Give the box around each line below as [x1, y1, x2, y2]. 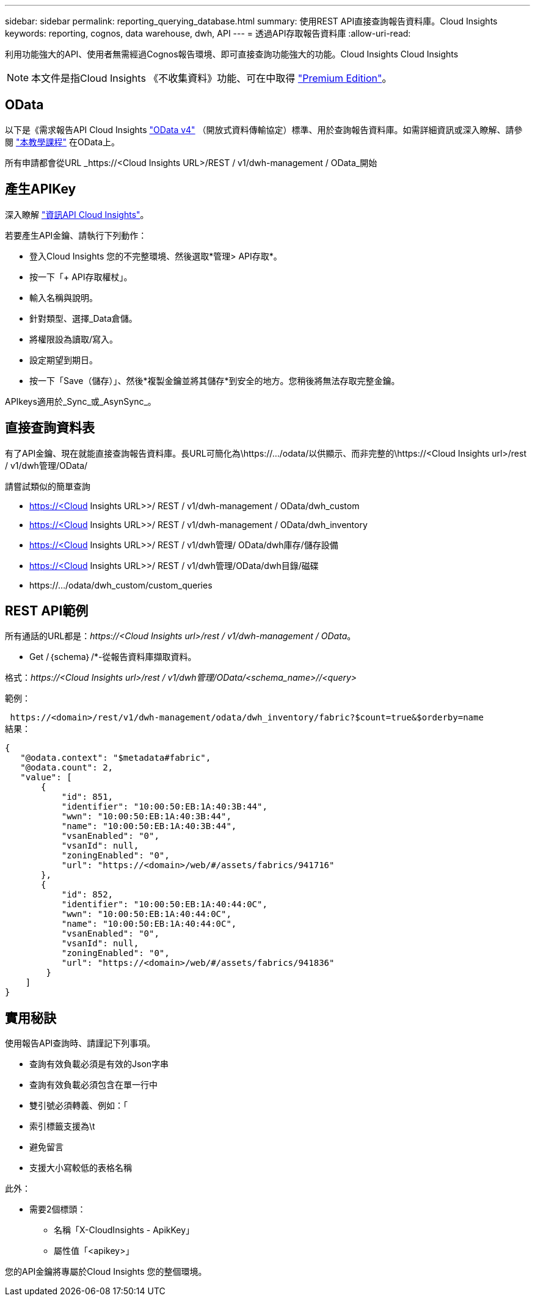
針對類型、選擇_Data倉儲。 [29, 313, 137, 324]
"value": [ [20, 772, 72, 783]
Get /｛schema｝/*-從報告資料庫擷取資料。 [29, 651, 197, 662]
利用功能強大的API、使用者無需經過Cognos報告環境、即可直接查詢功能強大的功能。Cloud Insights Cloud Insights [5, 49, 459, 59]
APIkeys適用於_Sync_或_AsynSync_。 [5, 396, 156, 407]
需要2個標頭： [29, 1204, 86, 1215]
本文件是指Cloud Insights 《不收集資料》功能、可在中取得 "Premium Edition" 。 [31, 72, 392, 84]
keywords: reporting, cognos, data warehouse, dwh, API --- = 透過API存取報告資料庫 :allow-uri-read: [5, 28, 411, 38]
